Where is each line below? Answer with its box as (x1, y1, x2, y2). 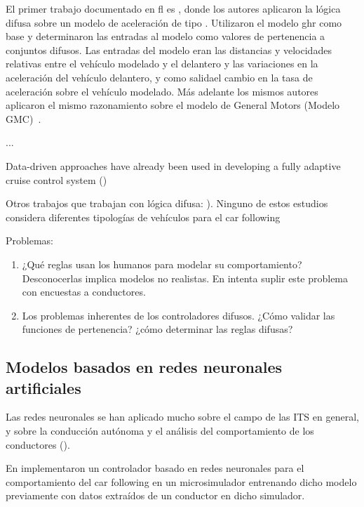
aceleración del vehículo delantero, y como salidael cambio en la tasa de (6, 70, 313, 84)
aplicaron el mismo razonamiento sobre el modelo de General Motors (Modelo (6, 98, 340, 112)
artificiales (6, 376, 81, 398)
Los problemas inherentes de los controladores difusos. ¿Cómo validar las (22, 308, 335, 322)
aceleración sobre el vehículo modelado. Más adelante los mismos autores (6, 84, 318, 98)
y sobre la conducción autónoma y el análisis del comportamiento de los (6, 423, 314, 438)
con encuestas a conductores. (22, 284, 146, 299)
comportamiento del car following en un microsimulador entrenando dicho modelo (6, 474, 357, 489)
